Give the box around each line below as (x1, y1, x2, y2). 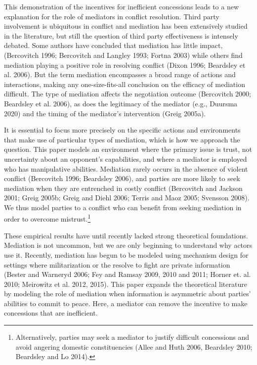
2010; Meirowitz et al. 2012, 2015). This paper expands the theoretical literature (4, 278, 247, 289)
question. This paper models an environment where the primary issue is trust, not (4, 144, 253, 154)
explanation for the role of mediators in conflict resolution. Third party (4, 11, 219, 21)
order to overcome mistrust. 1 (4, 212, 91, 224)
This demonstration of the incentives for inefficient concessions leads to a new (4, 1, 239, 11)
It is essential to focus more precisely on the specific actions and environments (4, 125, 241, 135)
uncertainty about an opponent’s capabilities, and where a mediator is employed (4, 153, 247, 164)
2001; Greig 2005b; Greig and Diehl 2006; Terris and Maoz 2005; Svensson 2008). (4, 192, 250, 203)
